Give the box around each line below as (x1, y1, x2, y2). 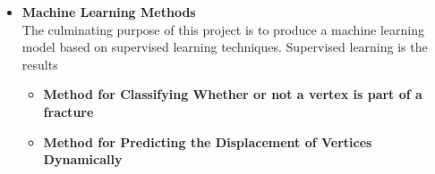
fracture (43, 102, 94, 120)
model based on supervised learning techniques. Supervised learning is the (21, 37, 428, 56)
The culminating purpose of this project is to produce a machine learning (21, 20, 424, 38)
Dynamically (43, 150, 123, 169)
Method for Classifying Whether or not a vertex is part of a (43, 85, 422, 104)
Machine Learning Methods (21, 3, 196, 21)
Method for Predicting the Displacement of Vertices (43, 132, 372, 151)
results (21, 54, 58, 73)
